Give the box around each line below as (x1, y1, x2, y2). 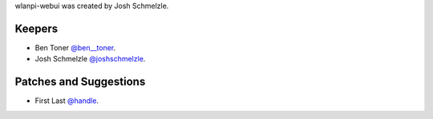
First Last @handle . (34, 96, 99, 105)
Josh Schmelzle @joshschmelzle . (34, 54, 146, 64)
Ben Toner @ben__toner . (34, 42, 116, 52)
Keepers (14, 22, 59, 35)
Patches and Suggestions (14, 75, 146, 89)
